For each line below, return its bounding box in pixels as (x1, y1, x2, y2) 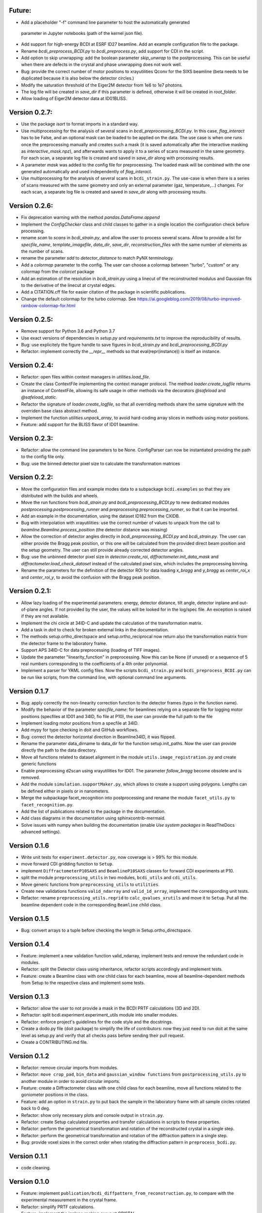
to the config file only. (21, 454, 65, 459)
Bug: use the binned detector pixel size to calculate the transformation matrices (21, 460, 180, 466)
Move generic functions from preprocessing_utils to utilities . (21, 881, 160, 887)
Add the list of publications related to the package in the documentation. (21, 808, 166, 814)
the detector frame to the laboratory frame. (21, 640, 108, 646)
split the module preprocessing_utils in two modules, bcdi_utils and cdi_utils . (21, 875, 197, 881)
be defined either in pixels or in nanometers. (21, 788, 110, 794)
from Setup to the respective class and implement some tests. (21, 980, 145, 986)
